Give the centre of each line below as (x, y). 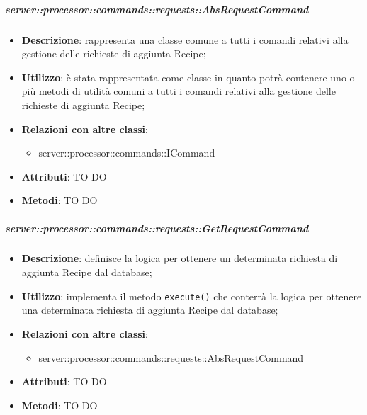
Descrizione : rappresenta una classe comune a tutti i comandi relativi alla (185, 39)
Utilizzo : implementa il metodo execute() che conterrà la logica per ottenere (192, 296)
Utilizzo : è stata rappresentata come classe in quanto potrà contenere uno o (188, 77)
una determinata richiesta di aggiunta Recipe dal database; (150, 310)
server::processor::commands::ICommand (127, 153)
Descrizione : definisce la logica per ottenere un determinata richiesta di (180, 258)
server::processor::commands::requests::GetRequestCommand (157, 228)
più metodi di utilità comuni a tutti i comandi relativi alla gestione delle (179, 91)
